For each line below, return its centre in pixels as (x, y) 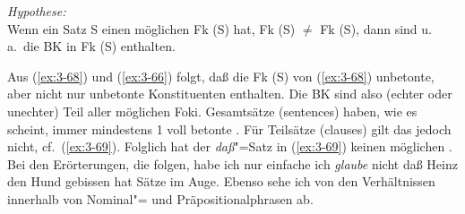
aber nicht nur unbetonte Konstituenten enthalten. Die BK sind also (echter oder (230, 94)
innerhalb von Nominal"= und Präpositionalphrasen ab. (160, 198)
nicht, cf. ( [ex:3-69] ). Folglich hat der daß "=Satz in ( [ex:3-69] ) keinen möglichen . (230, 146)
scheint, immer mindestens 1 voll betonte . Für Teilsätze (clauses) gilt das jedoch (229, 128)
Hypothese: (37, 11)
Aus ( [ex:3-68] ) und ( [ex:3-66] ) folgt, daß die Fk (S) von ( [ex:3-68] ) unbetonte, (221, 76)
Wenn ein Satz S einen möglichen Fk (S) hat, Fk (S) (151, 28)
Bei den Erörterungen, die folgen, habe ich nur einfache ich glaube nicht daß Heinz (232, 163)
